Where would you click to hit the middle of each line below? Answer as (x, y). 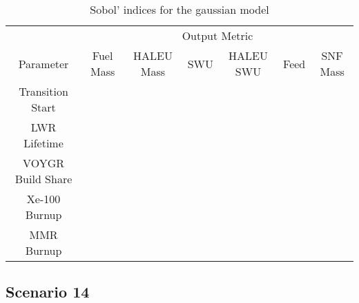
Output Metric (217, 35)
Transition (43, 91)
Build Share (43, 179)
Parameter (43, 63)
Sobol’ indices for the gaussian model (179, 9)
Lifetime (43, 143)
